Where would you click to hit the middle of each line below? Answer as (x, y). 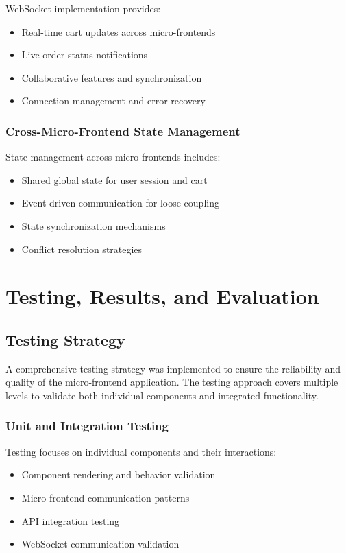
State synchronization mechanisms (94, 225)
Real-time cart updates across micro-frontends (119, 31)
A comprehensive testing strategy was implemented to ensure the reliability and (173, 368)
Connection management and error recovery (113, 101)
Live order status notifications (85, 55)
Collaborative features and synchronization (112, 77)
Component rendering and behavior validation (119, 474)
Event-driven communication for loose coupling (120, 203)
